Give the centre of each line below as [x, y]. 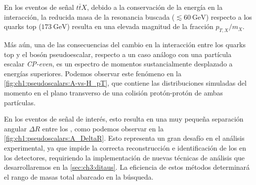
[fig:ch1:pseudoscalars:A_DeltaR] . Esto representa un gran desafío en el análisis [124, 138]
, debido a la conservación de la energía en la [155, 7]
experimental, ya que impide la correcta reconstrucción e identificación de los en [125, 147]
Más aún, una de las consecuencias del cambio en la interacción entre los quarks [125, 44]
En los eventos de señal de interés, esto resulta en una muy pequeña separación [124, 119]
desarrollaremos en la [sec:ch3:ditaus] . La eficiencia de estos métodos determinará [127, 167]
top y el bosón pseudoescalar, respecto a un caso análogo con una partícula [118, 54]
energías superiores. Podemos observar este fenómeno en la [93, 73]
